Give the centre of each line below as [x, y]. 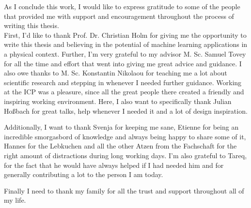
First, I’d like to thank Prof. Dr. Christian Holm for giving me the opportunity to [125, 35]
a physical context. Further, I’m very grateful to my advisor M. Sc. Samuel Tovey [125, 53]
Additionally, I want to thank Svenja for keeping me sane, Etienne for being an [121, 127]
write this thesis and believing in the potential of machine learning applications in [126, 44]
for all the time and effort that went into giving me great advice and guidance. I [123, 63]
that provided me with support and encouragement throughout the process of [119, 16]
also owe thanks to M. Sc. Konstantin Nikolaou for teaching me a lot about [116, 73]
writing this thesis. [31, 25]
